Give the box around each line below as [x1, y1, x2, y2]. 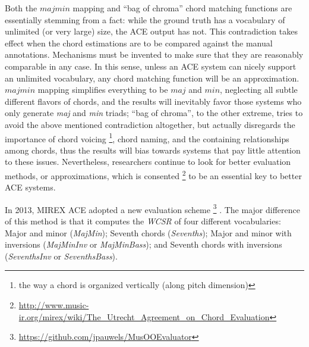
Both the [5, 2, 37, 14]
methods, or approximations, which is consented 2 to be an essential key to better [5, 167, 302, 182]
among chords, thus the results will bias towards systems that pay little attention [5, 143, 301, 156]
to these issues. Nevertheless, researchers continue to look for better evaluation [5, 155, 291, 168]
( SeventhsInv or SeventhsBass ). [5, 249, 118, 262]
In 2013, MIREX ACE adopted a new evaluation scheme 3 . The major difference [5, 201, 300, 215]
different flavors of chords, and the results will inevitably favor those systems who [5, 95, 302, 107]
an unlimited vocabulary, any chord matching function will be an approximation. [5, 71, 299, 84]
